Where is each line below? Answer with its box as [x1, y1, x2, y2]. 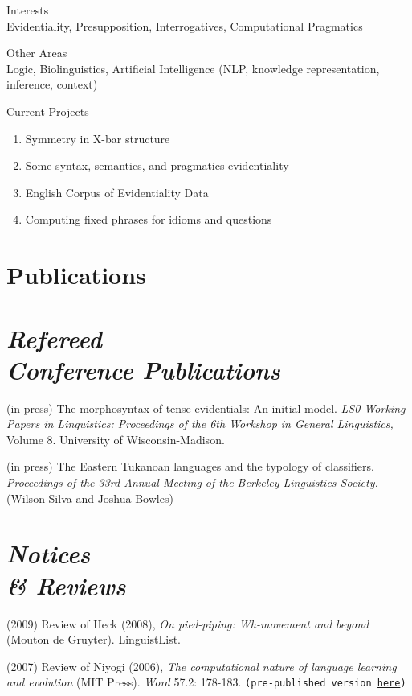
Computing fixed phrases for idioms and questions [25, 211, 272, 228]
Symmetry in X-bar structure [25, 130, 170, 146]
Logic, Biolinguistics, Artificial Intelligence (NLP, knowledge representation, [6, 60, 380, 76]
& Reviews [6, 568, 126, 602]
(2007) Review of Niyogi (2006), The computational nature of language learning [6, 657, 397, 674]
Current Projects [6, 102, 89, 119]
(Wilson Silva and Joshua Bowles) [6, 489, 173, 506]
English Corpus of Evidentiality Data [25, 183, 209, 200]
